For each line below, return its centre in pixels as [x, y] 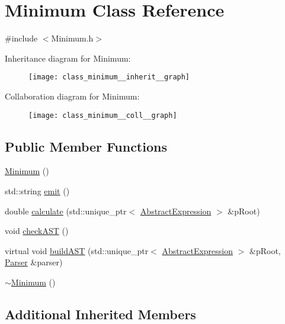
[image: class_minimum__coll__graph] [103, 115]
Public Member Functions [86, 146]
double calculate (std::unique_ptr [66, 211]
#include [21, 38]
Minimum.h [72, 38]
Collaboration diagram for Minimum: [72, 96]
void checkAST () [37, 231]
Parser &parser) [34, 262]
